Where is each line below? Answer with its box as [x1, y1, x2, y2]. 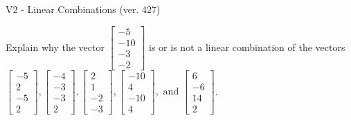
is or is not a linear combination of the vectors [149, 39, 345, 54]
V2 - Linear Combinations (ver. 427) [6, 2, 161, 16]
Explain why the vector [6, 39, 105, 54]
